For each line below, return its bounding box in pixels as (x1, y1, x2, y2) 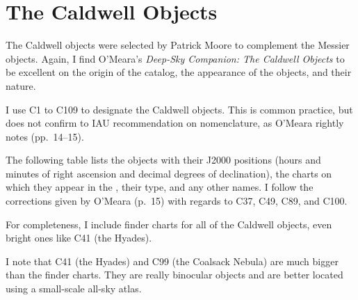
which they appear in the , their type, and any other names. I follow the (6, 180, 314, 194)
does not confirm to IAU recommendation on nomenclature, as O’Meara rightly (6, 116, 344, 130)
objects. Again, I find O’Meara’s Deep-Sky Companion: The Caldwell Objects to (6, 51, 345, 65)
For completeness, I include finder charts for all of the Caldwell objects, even (6, 216, 332, 231)
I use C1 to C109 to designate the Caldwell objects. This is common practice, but (6, 102, 353, 116)
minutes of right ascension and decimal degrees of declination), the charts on (6, 166, 332, 180)
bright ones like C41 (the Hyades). (6, 230, 152, 245)
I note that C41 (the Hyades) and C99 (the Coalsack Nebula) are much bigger (6, 253, 339, 268)
